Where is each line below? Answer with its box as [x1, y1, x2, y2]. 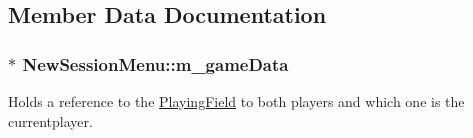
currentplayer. [8, 110, 93, 131]
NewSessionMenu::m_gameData [22, 51, 289, 76]
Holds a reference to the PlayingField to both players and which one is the [8, 91, 465, 111]
